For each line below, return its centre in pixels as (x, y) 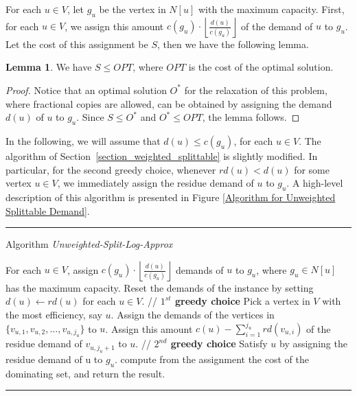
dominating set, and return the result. (85, 373)
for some (312, 169)
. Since (90, 117)
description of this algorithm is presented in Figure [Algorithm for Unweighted (171, 197)
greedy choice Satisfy (219, 343)
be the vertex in (133, 9)
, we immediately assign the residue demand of (156, 183)
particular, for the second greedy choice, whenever (111, 169)
